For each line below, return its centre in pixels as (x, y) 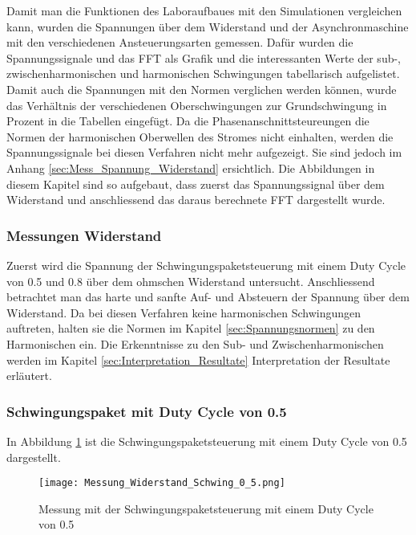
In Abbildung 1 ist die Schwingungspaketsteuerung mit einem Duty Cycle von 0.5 (207, 441)
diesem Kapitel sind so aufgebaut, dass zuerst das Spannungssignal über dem (196, 184)
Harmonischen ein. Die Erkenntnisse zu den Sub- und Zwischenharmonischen (195, 343)
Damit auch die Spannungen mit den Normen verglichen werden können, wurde (202, 89)
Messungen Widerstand (84, 235)
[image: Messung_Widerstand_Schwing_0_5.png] (162, 483)
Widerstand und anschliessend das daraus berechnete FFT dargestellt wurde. (196, 200)
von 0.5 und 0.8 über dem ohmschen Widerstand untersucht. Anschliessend (191, 281)
